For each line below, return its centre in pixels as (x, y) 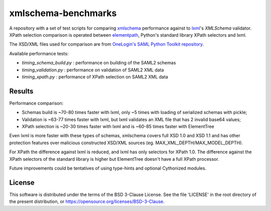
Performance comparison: (36, 103)
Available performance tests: (39, 53)
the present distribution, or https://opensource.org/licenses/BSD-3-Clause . (87, 201)
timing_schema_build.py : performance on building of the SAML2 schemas (99, 63)
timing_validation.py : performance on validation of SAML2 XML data (93, 70)
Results (21, 91)
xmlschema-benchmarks (63, 13)
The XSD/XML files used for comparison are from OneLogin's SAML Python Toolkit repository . (107, 44)
